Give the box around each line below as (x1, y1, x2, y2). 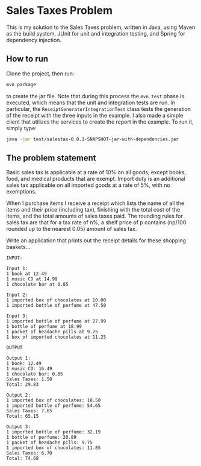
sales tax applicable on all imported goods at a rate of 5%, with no (6, 181, 170, 189)
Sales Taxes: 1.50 (6, 376, 52, 383)
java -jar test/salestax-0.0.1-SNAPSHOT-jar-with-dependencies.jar (6, 136, 179, 142)
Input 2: (6, 292, 28, 298)
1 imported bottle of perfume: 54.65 (6, 403, 101, 409)
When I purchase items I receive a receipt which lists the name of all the (6, 200, 185, 207)
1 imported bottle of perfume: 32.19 (6, 429, 101, 435)
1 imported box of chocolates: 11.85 (6, 445, 101, 451)
